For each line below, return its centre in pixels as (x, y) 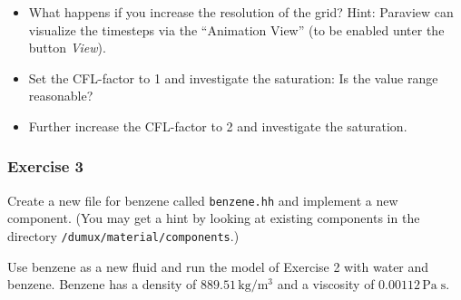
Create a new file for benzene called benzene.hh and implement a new (203, 200)
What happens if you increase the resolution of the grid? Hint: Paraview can (241, 12)
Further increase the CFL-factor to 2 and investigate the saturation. (218, 126)
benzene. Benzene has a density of (102, 284)
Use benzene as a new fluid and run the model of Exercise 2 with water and (218, 266)
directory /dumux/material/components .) (123, 236)
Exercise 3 (45, 166)
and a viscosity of (326, 284)
